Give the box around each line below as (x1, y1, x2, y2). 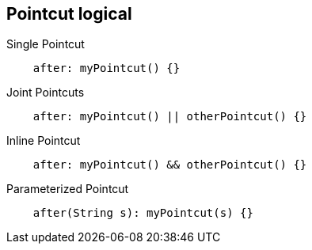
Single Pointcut (6, 37, 85, 51)
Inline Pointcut (6, 134, 81, 148)
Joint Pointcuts (6, 85, 85, 100)
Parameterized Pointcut (6, 182, 129, 196)
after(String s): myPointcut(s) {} (32, 206, 253, 220)
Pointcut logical (6, 4, 132, 24)
